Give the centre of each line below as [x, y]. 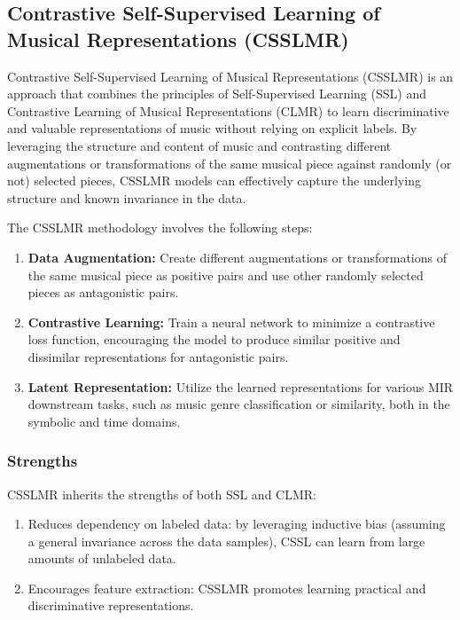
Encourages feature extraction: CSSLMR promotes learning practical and [227, 588]
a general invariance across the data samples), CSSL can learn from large [226, 541]
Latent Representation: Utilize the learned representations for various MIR [241, 386]
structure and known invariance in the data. [127, 197]
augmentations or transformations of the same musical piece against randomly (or [230, 163]
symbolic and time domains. [104, 421]
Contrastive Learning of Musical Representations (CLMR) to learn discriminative [228, 110]
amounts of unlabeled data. [102, 558]
